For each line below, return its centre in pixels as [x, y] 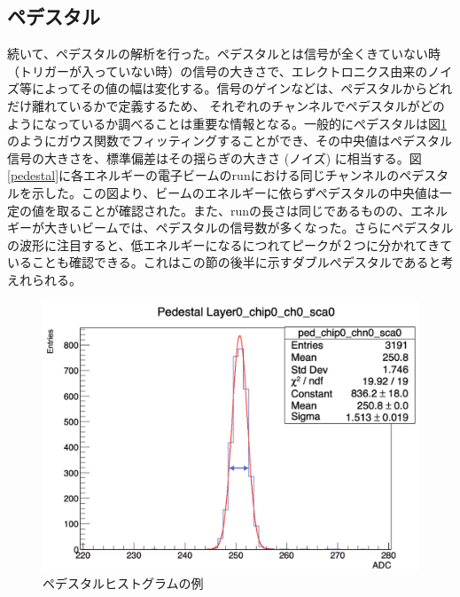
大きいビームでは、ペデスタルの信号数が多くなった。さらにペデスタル [249, 228]
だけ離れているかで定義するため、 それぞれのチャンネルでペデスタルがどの [226, 105]
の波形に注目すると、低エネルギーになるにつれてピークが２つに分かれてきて [230, 244]
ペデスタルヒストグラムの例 [123, 583]
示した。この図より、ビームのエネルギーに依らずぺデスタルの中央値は [235, 192]
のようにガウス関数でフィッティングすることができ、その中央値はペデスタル [230, 141]
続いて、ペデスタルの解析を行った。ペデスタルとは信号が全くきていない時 [224, 54]
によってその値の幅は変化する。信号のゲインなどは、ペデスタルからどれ [242, 88]
